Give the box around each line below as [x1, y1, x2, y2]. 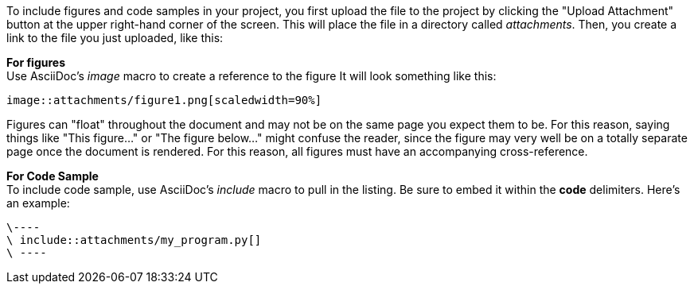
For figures [6, 56, 65, 69]
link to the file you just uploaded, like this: [6, 31, 224, 44]
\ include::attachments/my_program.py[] [6, 234, 262, 246]
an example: [6, 196, 70, 210]
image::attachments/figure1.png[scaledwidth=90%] [6, 94, 322, 106]
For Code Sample [6, 169, 99, 183]
